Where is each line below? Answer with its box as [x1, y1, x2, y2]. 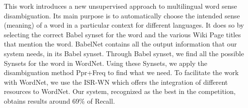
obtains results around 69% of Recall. [4, 95, 115, 106]
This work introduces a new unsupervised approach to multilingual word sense [4, 1, 237, 11]
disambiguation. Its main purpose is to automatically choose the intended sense [4, 10, 240, 20]
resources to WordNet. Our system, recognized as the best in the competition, [4, 86, 236, 96]
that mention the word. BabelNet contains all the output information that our [4, 39, 237, 49]
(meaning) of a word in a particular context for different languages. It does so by [4, 20, 244, 30]
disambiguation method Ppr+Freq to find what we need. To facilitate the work [4, 67, 239, 77]
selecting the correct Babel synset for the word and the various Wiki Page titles [4, 29, 241, 39]
